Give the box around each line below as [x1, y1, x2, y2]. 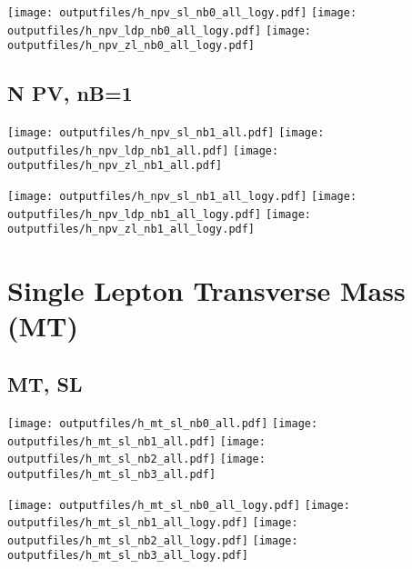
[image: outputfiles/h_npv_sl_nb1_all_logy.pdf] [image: [7, 190, 357, 204]
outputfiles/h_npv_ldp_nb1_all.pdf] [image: [7, 144, 279, 157]
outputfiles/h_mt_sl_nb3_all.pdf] [7, 467, 216, 481]
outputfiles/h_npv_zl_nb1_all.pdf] [7, 159, 223, 173]
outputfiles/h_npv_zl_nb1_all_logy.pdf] [7, 223, 256, 236]
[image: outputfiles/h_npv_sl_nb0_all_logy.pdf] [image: [7, 6, 357, 19]
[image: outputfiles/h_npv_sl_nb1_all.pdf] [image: [7, 126, 325, 140]
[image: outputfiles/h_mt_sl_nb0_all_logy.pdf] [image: [7, 498, 350, 512]
